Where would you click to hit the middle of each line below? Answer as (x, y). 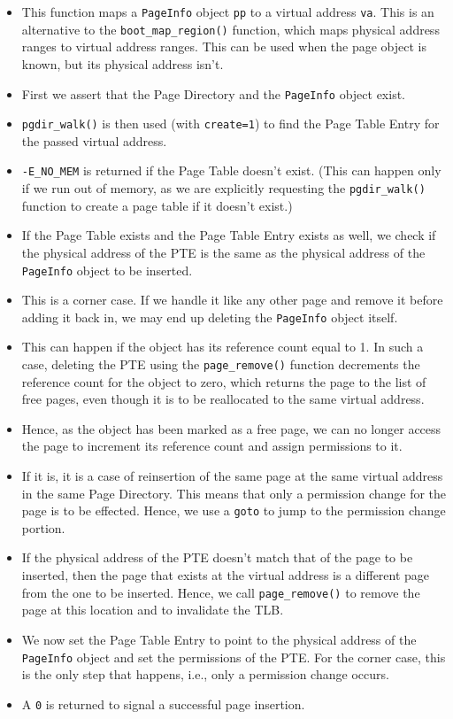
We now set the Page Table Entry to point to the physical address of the (219, 639)
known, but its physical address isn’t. (123, 63)
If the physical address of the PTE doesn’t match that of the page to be (217, 557)
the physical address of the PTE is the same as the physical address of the (223, 252)
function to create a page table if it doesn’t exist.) (157, 205)
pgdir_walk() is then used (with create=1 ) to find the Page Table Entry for (230, 124)
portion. (43, 527)
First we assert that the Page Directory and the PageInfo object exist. (213, 93)
